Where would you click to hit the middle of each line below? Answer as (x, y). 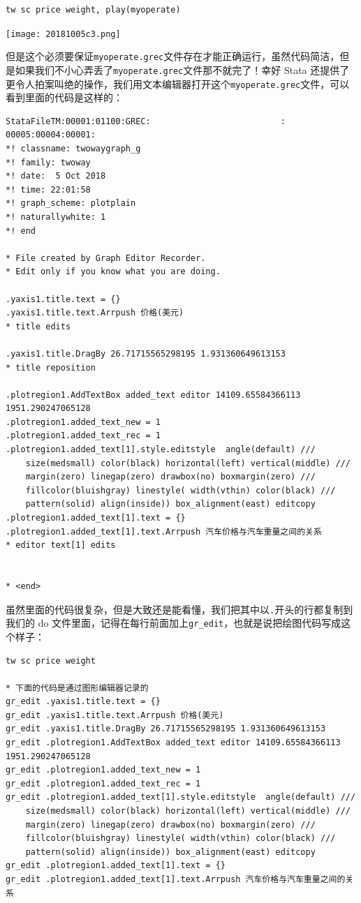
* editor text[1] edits (61, 545)
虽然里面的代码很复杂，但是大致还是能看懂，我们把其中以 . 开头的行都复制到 (179, 609)
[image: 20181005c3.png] (63, 34)
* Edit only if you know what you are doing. (113, 272)
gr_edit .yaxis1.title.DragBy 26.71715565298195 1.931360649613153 (166, 729)
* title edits (38, 326)
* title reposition (51, 367)
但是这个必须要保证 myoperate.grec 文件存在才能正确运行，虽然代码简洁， (173, 56)
